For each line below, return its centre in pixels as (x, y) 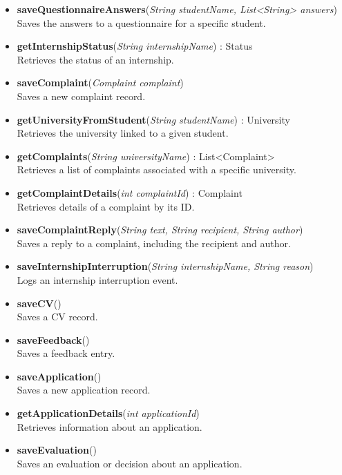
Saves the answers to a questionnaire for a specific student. (141, 22)
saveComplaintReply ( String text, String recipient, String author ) (160, 230)
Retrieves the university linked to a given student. (123, 133)
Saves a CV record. (57, 317)
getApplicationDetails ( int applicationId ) (108, 413)
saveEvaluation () (57, 450)
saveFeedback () (53, 339)
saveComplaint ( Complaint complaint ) (100, 83)
